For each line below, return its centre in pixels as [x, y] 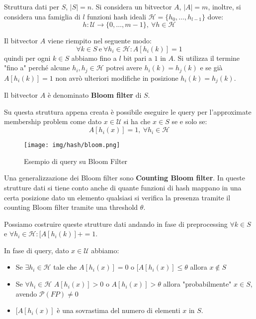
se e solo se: [189, 121]
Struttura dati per [32, 6]
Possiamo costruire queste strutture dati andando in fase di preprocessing [116, 224]
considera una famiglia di [42, 16]
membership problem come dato [53, 121]
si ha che [137, 121]
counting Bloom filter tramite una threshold [71, 207]
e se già [211, 68]
